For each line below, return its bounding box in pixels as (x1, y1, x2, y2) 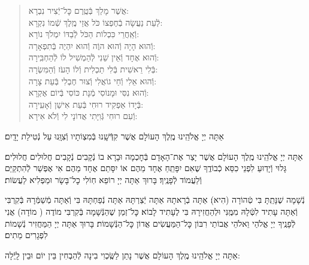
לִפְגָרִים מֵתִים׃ (5, 229, 48, 241)
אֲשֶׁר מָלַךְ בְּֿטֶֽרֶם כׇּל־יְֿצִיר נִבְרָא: (28, 4, 129, 16)
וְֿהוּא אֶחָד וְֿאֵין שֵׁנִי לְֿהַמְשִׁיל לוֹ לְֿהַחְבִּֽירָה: (28, 51, 159, 63)
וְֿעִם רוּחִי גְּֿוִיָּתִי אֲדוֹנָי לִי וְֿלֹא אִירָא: (28, 109, 138, 122)
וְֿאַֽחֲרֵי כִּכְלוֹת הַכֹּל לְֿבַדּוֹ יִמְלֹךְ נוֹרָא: (28, 28, 140, 40)
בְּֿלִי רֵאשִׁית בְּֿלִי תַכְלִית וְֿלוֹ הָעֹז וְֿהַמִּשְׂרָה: (28, 62, 158, 75)
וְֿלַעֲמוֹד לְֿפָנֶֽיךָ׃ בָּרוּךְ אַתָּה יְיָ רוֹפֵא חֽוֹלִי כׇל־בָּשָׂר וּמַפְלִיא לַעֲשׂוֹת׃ (5, 173, 202, 185)
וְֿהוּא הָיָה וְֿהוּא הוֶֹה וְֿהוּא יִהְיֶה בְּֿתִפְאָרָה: (28, 39, 156, 51)
